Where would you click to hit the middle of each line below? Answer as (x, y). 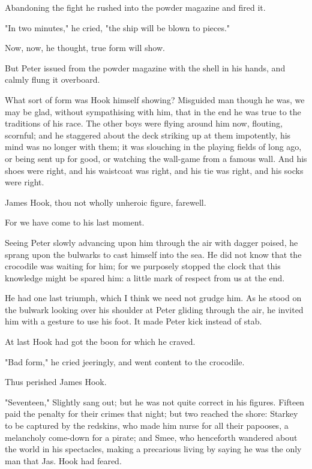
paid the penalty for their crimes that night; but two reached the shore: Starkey (151, 414)
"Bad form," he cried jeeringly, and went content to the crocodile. (125, 361)
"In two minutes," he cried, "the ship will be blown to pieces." (118, 27)
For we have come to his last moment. (75, 222)
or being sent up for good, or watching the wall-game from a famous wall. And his (156, 158)
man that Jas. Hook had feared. (63, 460)
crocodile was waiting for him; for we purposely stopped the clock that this (143, 266)
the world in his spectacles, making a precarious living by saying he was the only (153, 449)
